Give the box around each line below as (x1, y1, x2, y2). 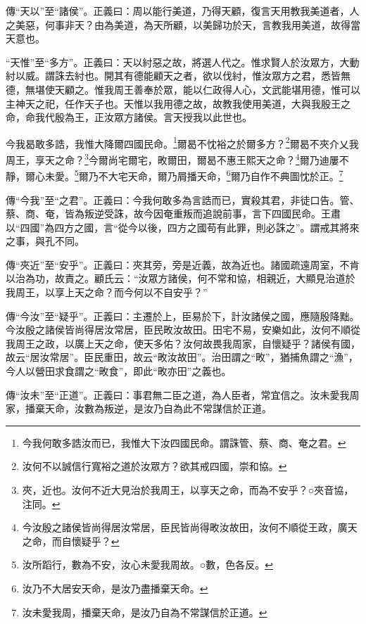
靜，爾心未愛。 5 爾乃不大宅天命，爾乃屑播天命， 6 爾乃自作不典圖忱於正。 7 (6, 167, 343, 183)
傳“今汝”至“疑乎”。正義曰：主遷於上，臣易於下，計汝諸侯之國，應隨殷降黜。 (6, 308, 360, 323)
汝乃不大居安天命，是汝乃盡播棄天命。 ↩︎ (22, 580, 208, 595)
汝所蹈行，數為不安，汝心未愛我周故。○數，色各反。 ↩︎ (22, 557, 273, 572)
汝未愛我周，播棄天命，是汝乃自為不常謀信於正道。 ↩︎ (22, 604, 267, 619)
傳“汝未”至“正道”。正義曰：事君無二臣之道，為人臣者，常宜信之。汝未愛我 (6, 387, 350, 402)
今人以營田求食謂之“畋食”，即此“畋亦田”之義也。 (6, 364, 232, 378)
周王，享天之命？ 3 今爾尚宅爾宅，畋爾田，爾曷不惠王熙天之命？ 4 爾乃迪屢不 (6, 151, 349, 167)
